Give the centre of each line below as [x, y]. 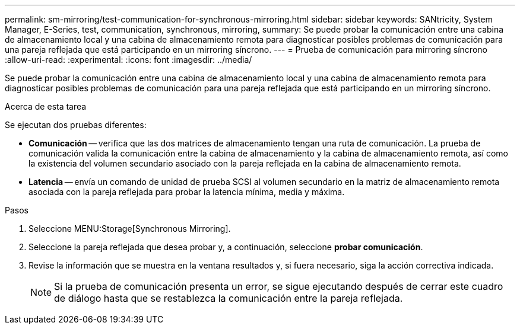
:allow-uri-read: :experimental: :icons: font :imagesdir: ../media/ [129, 60]
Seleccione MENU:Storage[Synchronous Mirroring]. [130, 229]
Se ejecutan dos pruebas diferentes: [76, 125]
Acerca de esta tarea [46, 106]
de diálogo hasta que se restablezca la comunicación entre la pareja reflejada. [229, 298]
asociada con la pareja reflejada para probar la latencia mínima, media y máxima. [187, 192]
